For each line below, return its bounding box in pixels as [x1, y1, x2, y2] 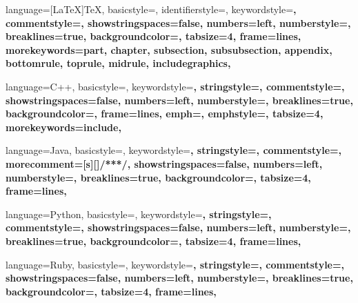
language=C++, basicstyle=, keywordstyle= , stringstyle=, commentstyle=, [6, 79, 345, 93]
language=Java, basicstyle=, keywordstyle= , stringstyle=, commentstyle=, [6, 143, 342, 157]
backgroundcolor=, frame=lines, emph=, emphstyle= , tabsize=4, [6, 106, 324, 121]
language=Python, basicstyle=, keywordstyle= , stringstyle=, [6, 206, 272, 221]
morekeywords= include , [6, 119, 121, 134]
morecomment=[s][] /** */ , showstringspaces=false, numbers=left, [6, 156, 323, 170]
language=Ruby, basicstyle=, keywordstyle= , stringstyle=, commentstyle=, [6, 257, 344, 271]
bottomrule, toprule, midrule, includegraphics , [6, 56, 231, 70]
